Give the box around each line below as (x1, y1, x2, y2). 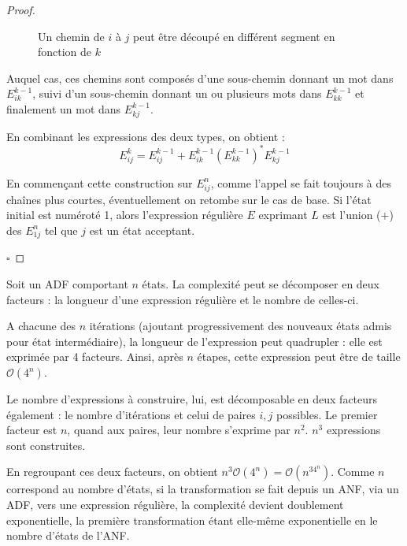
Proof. (6, 2, 35, 17)
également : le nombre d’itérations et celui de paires (6, 406, 256, 422)
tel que (44, 221, 78, 238)
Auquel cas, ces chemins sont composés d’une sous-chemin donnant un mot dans (6, 69, 394, 86)
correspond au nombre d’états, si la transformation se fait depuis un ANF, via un (6, 481, 399, 497)
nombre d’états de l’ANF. (6, 527, 130, 544)
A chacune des (6, 318, 76, 334)
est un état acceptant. (89, 221, 195, 238)
